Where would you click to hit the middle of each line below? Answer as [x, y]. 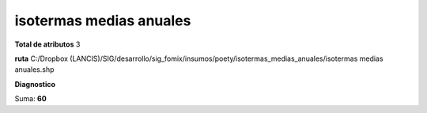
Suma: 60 [30, 99]
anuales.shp [34, 70]
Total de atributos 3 [47, 44]
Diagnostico [35, 84]
